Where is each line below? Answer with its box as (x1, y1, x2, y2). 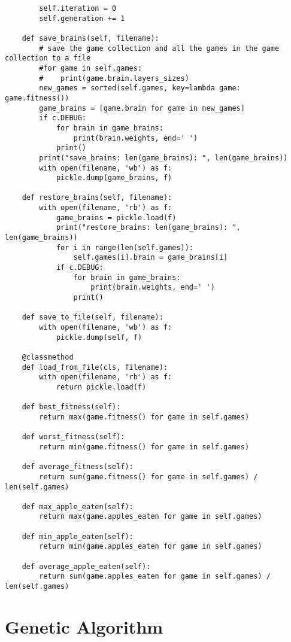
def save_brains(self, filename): (22, 34, 159, 42)
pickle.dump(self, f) (56, 333, 143, 342)
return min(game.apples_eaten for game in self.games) (39, 542, 262, 551)
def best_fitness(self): (22, 403, 121, 412)
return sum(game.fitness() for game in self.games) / (39, 472, 258, 481)
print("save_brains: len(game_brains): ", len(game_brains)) (39, 153, 288, 162)
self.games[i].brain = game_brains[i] (73, 253, 228, 262)
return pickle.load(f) (56, 382, 147, 391)
